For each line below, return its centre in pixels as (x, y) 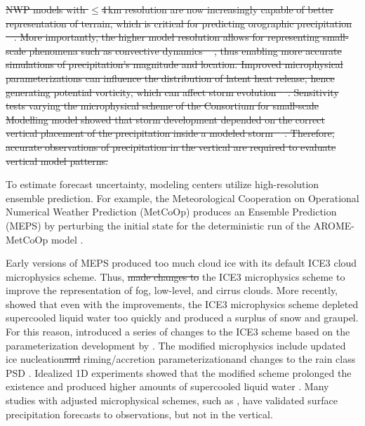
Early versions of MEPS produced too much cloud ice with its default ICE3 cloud (181, 263)
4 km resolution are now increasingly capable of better (218, 9)
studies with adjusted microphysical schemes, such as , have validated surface (172, 400)
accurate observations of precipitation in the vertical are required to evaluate (171, 146)
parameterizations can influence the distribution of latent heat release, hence (170, 78)
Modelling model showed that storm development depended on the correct (165, 119)
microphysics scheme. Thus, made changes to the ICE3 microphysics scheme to (175, 276)
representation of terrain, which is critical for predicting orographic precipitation (179, 23)
